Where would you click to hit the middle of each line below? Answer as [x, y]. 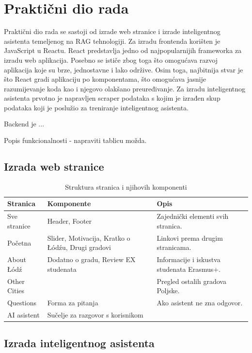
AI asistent [24, 314]
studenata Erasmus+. [189, 269]
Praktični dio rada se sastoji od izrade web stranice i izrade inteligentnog [112, 31]
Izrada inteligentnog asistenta [79, 343]
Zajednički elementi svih [193, 216]
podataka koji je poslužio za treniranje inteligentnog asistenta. [96, 107]
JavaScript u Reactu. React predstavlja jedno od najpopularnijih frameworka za [123, 50]
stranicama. [174, 247]
